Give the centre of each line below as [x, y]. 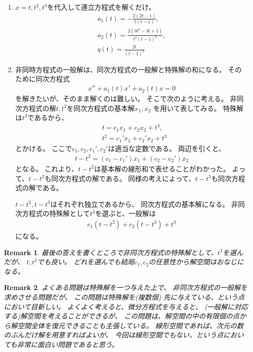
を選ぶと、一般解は [126, 213]
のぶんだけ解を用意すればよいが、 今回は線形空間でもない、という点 [114, 335]
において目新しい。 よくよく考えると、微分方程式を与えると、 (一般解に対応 [126, 306]
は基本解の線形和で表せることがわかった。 [162, 168]
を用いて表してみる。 [187, 108]
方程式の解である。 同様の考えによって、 [130, 178]
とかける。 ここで [44, 148]
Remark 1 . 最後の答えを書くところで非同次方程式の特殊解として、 [111, 252]
